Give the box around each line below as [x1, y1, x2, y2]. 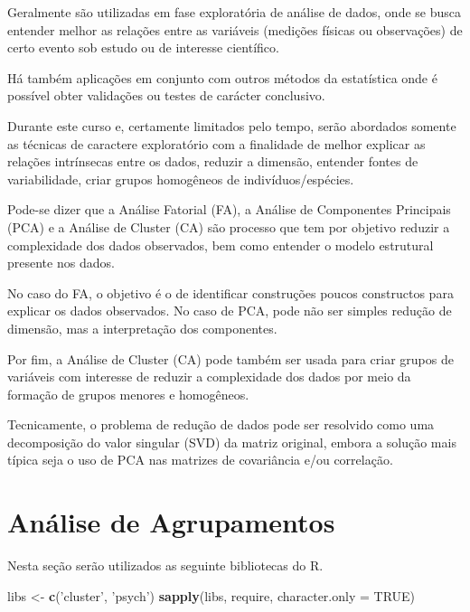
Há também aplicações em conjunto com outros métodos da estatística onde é [7, 68, 437, 87]
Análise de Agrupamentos [7, 504, 335, 541]
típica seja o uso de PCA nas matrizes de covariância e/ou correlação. [7, 450, 393, 469]
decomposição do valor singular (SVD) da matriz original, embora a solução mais [7, 432, 456, 451]
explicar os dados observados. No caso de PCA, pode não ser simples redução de [7, 301, 452, 320]
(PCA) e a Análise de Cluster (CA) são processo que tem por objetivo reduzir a [7, 217, 450, 236]
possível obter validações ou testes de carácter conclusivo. [7, 86, 325, 105]
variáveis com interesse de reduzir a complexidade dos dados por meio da [7, 367, 411, 386]
